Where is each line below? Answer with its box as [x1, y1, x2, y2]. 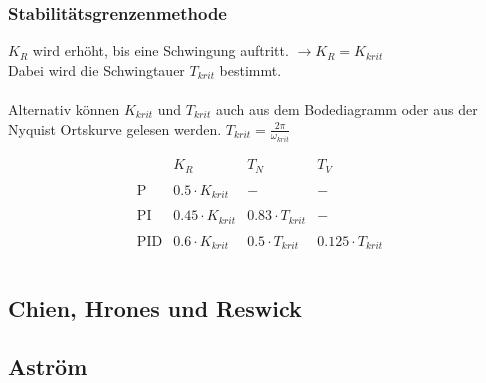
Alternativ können [8, 99, 120, 119]
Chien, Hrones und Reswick [8, 292, 302, 323]
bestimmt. [219, 59, 282, 80]
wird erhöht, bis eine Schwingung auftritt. [32, 40, 289, 61]
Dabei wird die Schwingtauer [8, 59, 185, 80]
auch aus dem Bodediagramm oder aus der [215, 99, 478, 119]
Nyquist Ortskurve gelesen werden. [8, 118, 222, 139]
